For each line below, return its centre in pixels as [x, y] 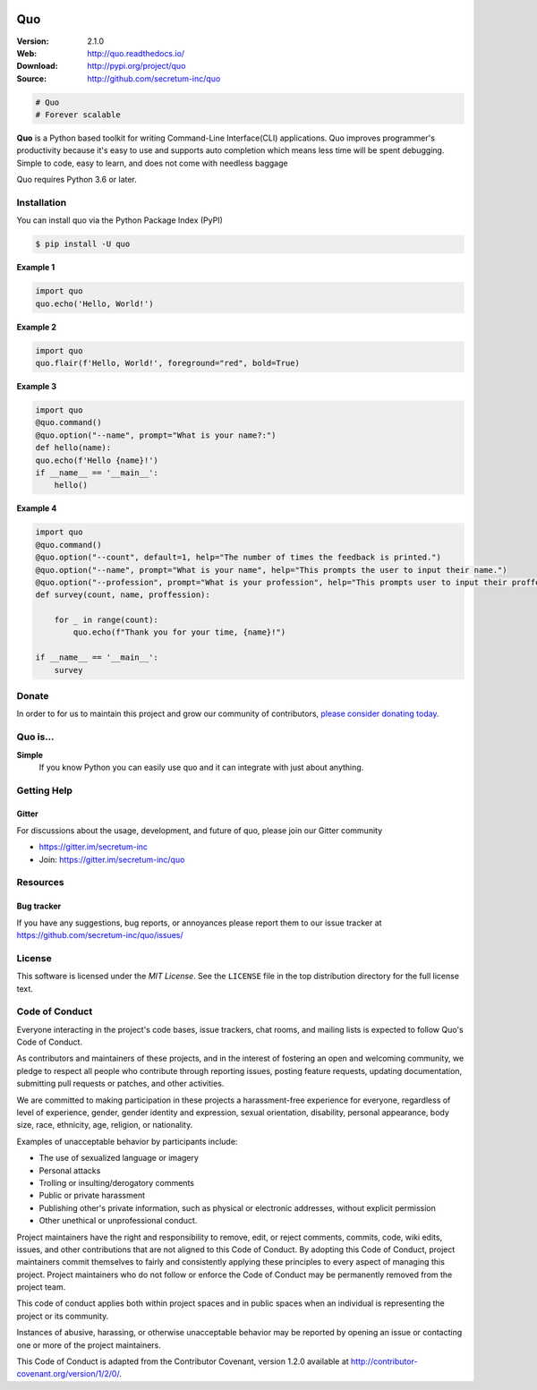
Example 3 [37, 387]
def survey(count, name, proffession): [123, 595]
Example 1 [36, 268]
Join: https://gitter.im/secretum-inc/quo [112, 859]
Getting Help [45, 790]
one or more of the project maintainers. [89, 1345]
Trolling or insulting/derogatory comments [116, 1182]
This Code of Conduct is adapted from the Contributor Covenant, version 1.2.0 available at [183, 1361]
